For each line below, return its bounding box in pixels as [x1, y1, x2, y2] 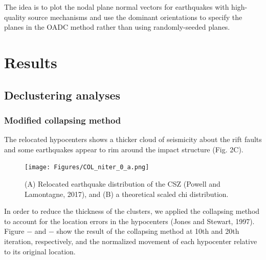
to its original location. [4, 246, 76, 256]
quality [4, 11, 26, 22]
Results [4, 51, 57, 72]
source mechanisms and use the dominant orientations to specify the [28, 11, 242, 22]
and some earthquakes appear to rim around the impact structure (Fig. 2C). [4, 144, 243, 154]
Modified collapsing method [4, 113, 121, 126]
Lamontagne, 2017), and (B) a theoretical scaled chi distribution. [25, 188, 229, 199]
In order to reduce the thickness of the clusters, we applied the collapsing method [4, 206, 260, 216]
